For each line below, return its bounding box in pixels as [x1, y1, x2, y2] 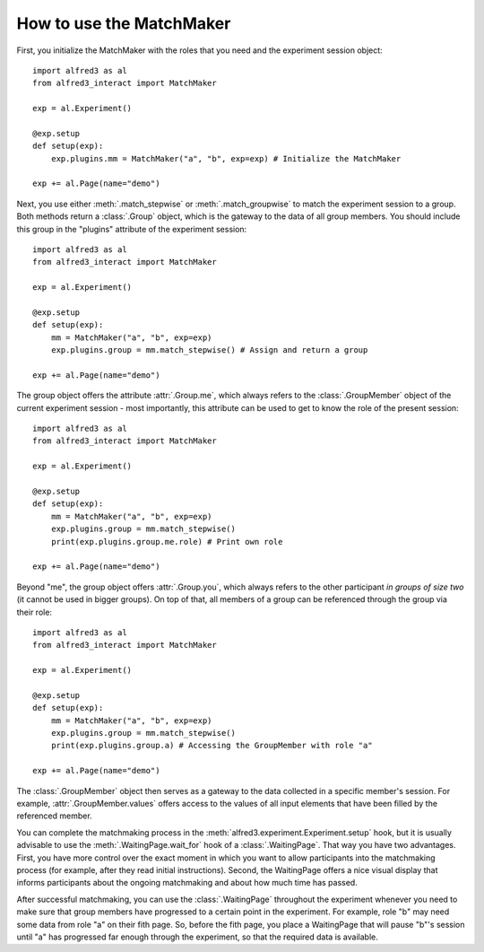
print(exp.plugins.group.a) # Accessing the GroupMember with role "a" [50, 740, 373, 751]
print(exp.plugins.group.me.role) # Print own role [50, 537, 283, 546]
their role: [16, 607, 53, 617]
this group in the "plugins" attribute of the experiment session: [16, 223, 247, 234]
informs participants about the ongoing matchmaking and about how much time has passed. [16, 878, 358, 888]
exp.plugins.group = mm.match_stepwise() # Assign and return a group [50, 345, 368, 355]
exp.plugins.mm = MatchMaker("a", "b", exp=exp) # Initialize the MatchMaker [50, 153, 402, 163]
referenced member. [16, 810, 93, 821]
